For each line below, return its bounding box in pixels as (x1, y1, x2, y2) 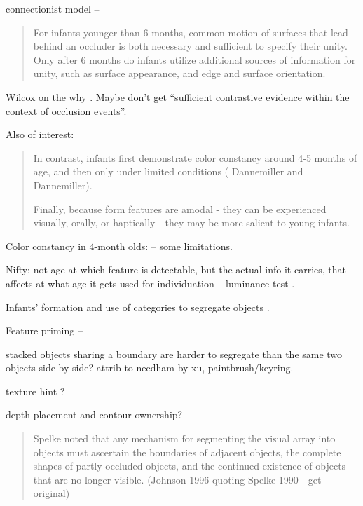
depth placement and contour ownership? (6, 407, 183, 422)
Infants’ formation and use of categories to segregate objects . (6, 299, 270, 314)
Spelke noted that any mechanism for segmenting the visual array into (33, 431, 336, 446)
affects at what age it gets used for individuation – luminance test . (6, 275, 295, 290)
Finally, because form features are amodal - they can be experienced (33, 201, 327, 216)
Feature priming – (6, 323, 83, 338)
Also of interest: (6, 127, 74, 142)
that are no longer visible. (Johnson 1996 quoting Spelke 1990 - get (33, 472, 322, 486)
